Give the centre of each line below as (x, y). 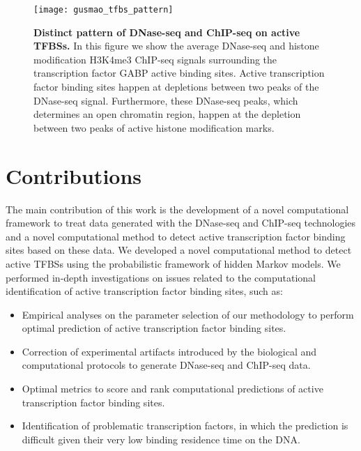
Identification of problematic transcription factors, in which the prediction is (185, 426)
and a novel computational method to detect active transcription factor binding (176, 236)
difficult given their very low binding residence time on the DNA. (161, 439)
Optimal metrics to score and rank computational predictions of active (172, 389)
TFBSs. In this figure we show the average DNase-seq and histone (176, 46)
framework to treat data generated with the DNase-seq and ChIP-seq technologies (181, 223)
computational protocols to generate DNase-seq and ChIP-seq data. (166, 365)
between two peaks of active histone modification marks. (154, 127)
